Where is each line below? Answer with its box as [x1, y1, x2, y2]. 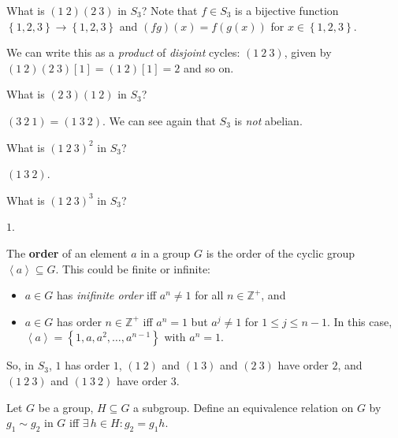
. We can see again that [102, 112, 216, 128]
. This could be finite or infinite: [55, 260, 211, 277]
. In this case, [326, 313, 392, 329]
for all [195, 287, 224, 303]
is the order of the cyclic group [206, 244, 355, 261]
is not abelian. [234, 112, 303, 128]
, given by [284, 44, 332, 61]
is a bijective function [235, 2, 339, 18]
